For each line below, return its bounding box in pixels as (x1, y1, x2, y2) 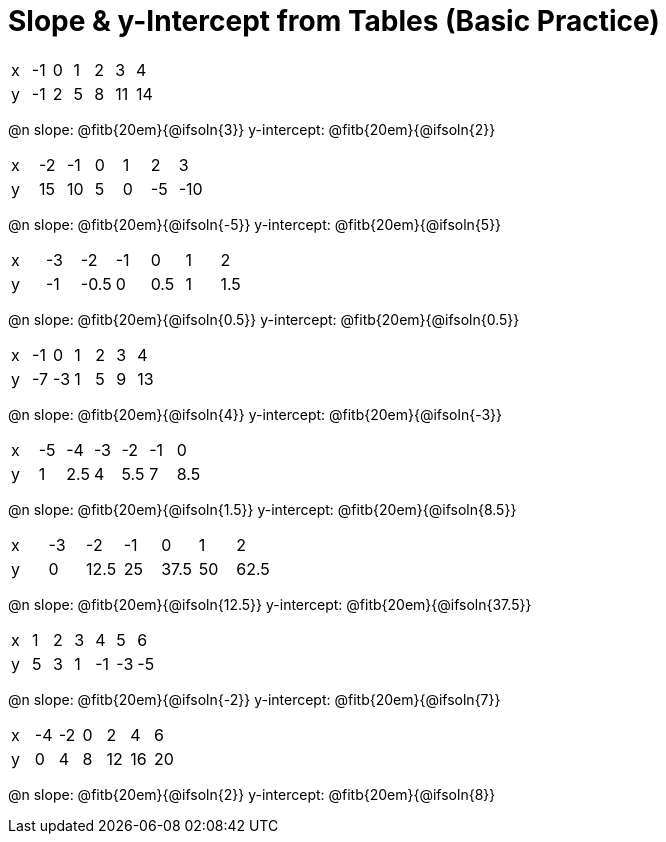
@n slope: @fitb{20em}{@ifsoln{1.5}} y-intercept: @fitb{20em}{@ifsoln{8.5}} (8, 500, 517, 518)
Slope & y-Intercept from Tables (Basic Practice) (8, 4, 660, 38)
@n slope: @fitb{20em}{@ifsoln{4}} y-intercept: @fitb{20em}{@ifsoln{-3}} (8, 405, 503, 423)
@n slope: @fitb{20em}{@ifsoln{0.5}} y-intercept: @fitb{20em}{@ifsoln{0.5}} (8, 310, 520, 328)
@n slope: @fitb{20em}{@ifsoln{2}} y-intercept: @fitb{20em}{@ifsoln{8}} (8, 785, 496, 803)
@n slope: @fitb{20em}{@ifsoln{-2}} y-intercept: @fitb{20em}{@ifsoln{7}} (8, 690, 501, 708)
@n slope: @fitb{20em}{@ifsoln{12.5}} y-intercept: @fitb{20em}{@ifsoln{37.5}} (8, 595, 532, 613)
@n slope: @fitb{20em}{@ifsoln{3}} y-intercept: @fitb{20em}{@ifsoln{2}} (8, 120, 496, 138)
